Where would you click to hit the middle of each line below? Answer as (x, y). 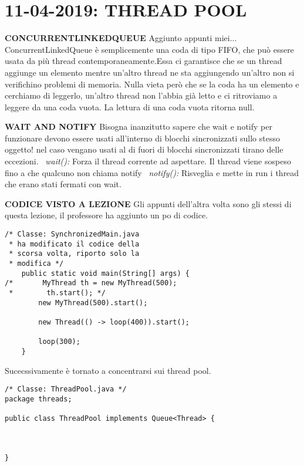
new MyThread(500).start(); (93, 303)
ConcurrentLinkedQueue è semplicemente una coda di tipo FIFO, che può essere (149, 49)
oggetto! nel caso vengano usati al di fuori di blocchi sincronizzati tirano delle (144, 149)
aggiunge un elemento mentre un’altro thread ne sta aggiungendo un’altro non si (150, 72)
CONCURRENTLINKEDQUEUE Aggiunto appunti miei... (121, 38)
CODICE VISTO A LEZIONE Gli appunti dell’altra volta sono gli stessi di (148, 203)
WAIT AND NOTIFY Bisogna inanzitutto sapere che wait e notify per (139, 126)
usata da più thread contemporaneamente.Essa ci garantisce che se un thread (143, 61)
